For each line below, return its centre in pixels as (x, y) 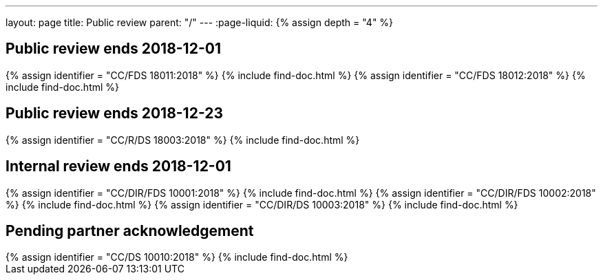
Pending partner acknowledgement (130, 230)
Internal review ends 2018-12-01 (118, 166)
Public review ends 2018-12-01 (113, 49)
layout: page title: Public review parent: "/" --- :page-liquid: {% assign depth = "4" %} (200, 22)
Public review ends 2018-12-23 (115, 114)
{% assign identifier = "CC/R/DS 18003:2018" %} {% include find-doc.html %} (183, 140)
